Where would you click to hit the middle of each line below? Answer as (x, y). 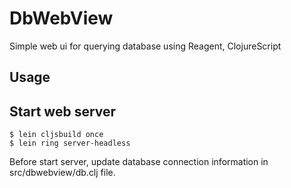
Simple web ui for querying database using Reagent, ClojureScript (145, 46)
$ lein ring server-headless (70, 143)
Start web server (63, 111)
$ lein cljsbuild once (56, 135)
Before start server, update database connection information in (139, 162)
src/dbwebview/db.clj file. (62, 173)
